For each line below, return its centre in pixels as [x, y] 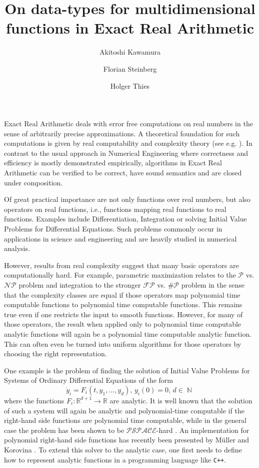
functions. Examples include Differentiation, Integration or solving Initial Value [125, 219]
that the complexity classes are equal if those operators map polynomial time [122, 294]
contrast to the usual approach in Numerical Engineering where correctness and [126, 153]
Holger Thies [130, 85]
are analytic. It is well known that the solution [181, 400]
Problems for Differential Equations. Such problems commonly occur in [113, 229]
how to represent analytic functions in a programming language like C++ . [115, 459]
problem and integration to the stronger [80, 285]
